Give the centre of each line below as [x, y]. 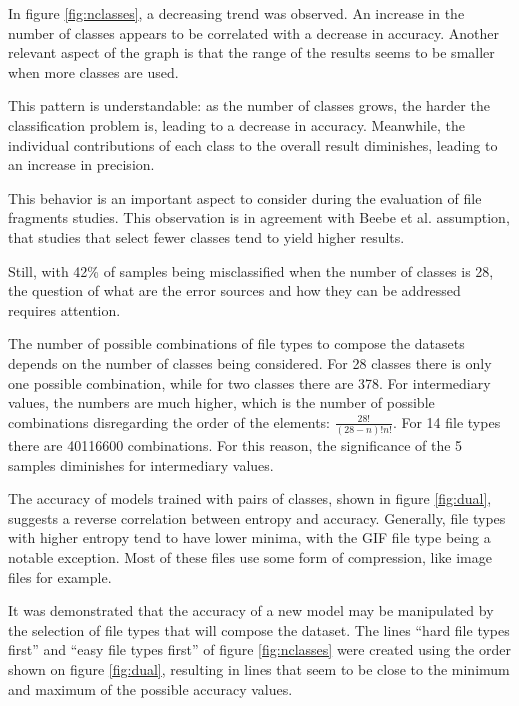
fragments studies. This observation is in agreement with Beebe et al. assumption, [259, 217]
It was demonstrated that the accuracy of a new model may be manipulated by [251, 610]
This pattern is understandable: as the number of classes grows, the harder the [249, 105]
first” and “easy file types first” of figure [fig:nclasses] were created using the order [259, 649]
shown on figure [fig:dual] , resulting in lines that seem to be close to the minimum [259, 668]
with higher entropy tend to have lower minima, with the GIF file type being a [249, 537]
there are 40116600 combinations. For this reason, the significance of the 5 [235, 445]
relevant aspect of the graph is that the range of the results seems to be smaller [251, 52]
